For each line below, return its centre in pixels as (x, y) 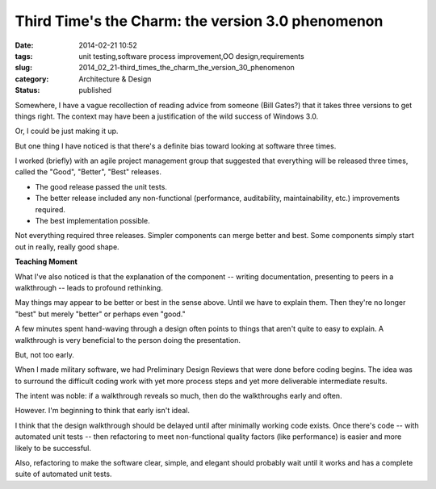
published (95, 90)
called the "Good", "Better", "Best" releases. (88, 172)
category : (32, 79)
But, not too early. (44, 354)
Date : (24, 45)
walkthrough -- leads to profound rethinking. (89, 287)
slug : (23, 68)
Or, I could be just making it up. (67, 131)
